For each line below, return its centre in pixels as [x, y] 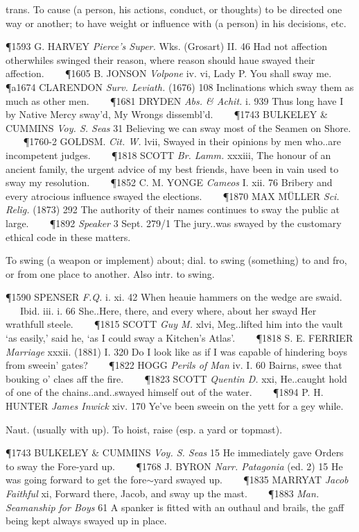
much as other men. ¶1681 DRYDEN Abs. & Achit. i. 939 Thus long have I [175, 100]
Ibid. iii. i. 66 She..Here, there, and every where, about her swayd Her [168, 310]
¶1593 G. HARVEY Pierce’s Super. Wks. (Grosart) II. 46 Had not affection [167, 46]
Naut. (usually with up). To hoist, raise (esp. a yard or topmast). [144, 429]
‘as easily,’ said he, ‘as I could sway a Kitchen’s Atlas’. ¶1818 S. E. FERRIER [179, 338]
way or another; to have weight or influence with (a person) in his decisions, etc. [176, 23]
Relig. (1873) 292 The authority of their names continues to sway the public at [173, 209]
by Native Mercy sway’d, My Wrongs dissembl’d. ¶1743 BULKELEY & [167, 114]
